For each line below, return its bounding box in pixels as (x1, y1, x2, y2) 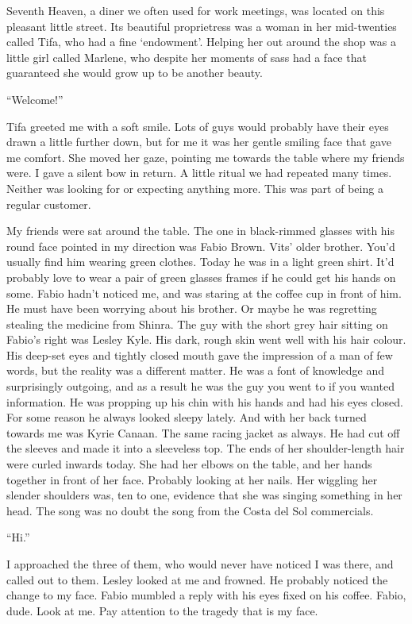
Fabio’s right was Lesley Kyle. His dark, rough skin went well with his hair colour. (6, 331, 406, 348)
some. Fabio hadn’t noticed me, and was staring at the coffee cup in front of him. (6, 284, 402, 301)
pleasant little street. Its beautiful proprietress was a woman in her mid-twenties (6, 17, 397, 34)
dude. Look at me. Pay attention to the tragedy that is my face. (6, 602, 318, 618)
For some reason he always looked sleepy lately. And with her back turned (6, 409, 367, 426)
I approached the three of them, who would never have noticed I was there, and (6, 556, 394, 572)
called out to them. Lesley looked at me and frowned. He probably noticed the (6, 571, 388, 587)
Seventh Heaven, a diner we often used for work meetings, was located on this (6, 2, 385, 18)
